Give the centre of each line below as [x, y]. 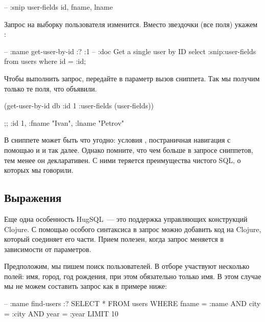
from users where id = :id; [45, 61]
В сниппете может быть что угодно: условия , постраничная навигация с [117, 140]
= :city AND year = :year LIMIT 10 [61, 313]
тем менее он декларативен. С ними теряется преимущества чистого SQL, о [123, 160]
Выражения [33, 198]
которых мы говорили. [39, 170]
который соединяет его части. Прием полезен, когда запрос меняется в [114, 239]
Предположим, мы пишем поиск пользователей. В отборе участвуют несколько [127, 266]
